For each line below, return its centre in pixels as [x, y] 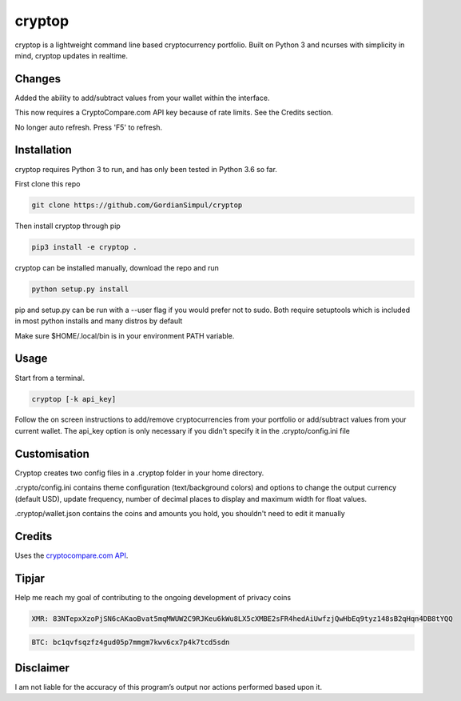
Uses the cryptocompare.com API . [72, 555]
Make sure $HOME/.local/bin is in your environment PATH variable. [125, 335]
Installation [43, 150]
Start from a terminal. [50, 378]
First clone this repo [48, 183]
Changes [38, 79]
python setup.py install [80, 289]
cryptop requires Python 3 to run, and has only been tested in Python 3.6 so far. [146, 169]
